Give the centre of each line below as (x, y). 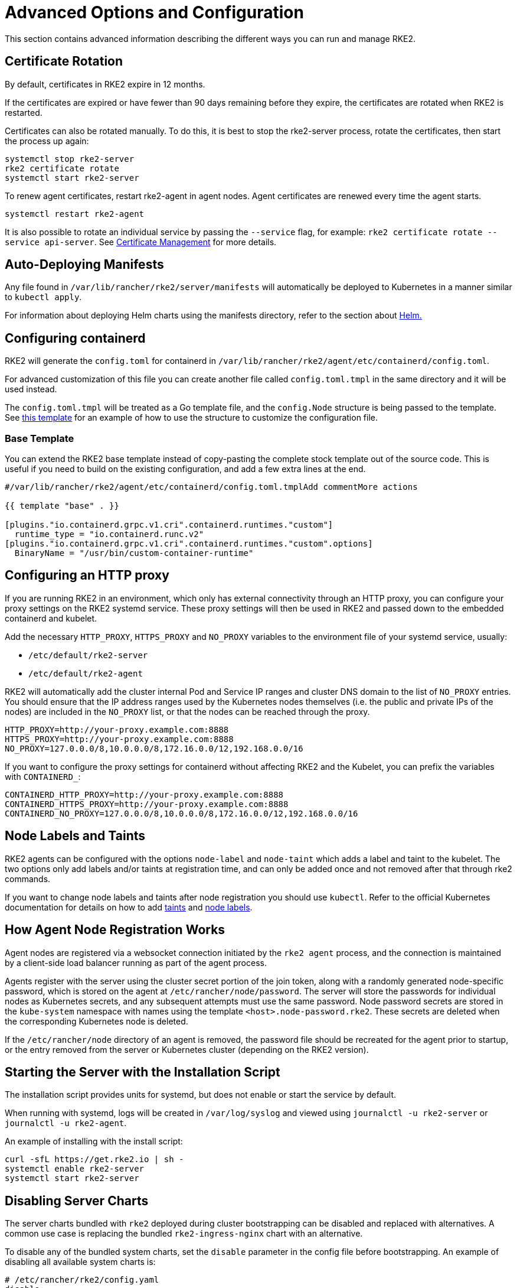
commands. (28, 879)
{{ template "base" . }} (62, 506)
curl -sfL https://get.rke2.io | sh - (94, 1159)
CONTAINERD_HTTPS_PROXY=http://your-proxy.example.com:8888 (147, 804)
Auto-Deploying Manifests (84, 265)
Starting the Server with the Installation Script (143, 1072)
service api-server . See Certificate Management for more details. (141, 242)
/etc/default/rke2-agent (86, 673)
